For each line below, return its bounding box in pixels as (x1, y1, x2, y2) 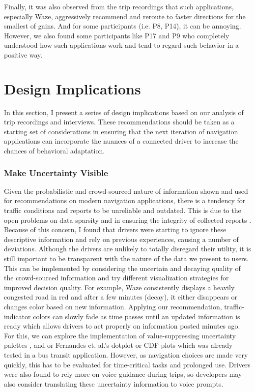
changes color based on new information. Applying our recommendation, (4, 302, 222, 311)
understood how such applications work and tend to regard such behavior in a (4, 40, 239, 50)
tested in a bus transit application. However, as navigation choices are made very (4, 349, 248, 360)
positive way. (4, 49, 43, 60)
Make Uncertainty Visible (4, 166, 108, 179)
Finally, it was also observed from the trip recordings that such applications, (4, 1, 234, 11)
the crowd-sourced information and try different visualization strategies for (4, 272, 229, 283)
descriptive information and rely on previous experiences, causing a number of (4, 234, 239, 244)
